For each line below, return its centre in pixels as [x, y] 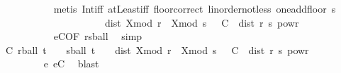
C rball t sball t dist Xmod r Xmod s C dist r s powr [157, 49]
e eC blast [71, 64]
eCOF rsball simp [98, 36]
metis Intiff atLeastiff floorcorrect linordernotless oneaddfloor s [195, 8]
